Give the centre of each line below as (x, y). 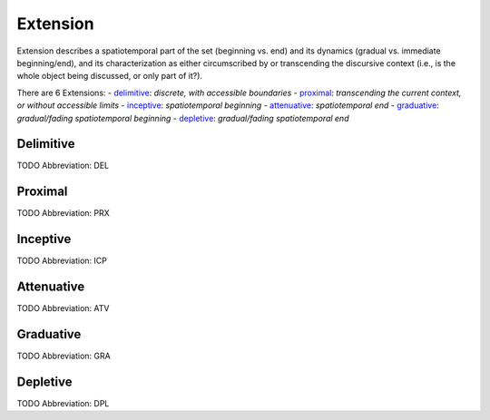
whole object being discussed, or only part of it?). (110, 76)
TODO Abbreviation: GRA (64, 356)
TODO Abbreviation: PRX (64, 213)
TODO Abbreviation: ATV (63, 308)
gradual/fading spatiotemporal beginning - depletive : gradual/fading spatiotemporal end (183, 118)
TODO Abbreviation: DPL (63, 403)
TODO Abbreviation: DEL (63, 166)
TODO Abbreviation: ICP (62, 261)
